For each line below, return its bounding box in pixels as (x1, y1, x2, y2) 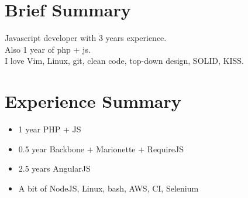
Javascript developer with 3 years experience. (5, 32, 167, 44)
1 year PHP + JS (18, 123, 81, 135)
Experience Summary (5, 89, 181, 113)
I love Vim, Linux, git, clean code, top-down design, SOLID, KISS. (5, 54, 244, 67)
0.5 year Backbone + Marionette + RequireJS (18, 142, 184, 155)
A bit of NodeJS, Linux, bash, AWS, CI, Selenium (18, 182, 199, 194)
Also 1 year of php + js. (5, 43, 91, 55)
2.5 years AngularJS (18, 162, 91, 175)
